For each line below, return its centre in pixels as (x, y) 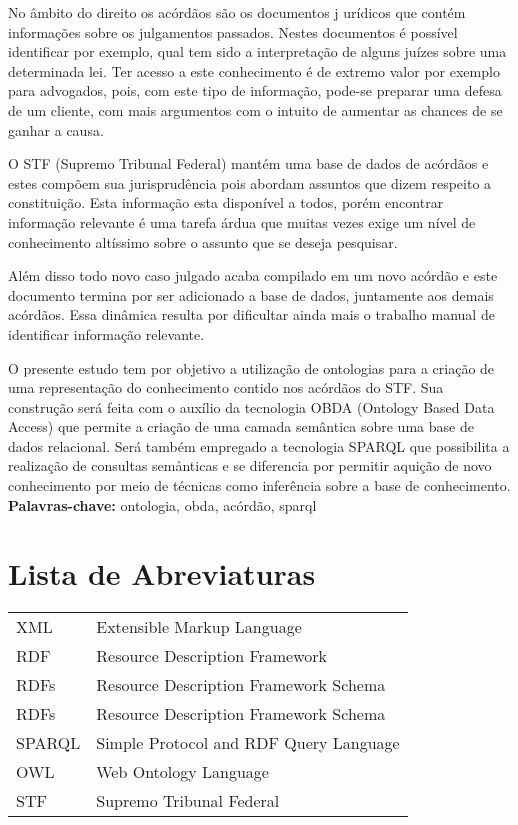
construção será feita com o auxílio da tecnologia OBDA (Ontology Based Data (251, 406)
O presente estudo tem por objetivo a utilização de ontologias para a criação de (251, 367)
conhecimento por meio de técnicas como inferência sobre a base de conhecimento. (259, 485)
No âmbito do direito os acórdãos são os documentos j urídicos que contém (237, 12)
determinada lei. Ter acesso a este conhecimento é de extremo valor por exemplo (254, 70)
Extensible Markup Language (199, 627)
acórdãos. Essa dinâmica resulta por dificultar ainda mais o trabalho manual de (251, 314)
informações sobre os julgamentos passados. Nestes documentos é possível (233, 31)
